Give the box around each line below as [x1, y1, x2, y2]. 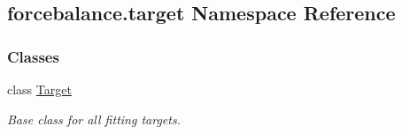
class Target [7, 80, 72, 98]
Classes [7, 45, 59, 67]
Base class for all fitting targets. [7, 109, 181, 128]
